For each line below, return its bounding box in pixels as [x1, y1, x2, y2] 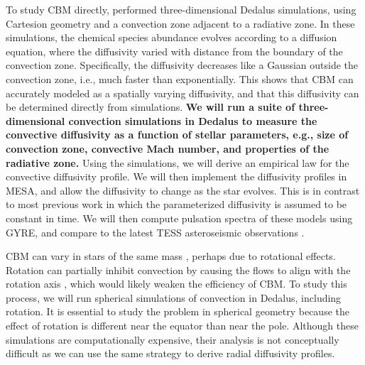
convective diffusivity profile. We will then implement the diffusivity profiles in [6, 169, 347, 184]
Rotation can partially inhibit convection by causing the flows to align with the [6, 262, 351, 277]
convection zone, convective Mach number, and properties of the [6, 141, 329, 156]
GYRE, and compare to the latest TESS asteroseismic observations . [6, 224, 305, 239]
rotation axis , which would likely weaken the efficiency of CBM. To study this [6, 276, 347, 291]
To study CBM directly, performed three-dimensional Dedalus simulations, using [6, 2, 356, 16]
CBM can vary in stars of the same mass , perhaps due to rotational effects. [6, 249, 336, 263]
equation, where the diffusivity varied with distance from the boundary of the [6, 43, 343, 58]
